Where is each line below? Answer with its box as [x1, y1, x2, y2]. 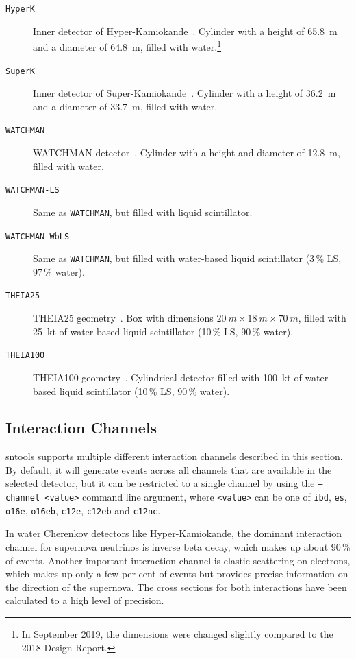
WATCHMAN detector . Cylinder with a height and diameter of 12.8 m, [33, 145, 340, 159]
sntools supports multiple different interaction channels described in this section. [5, 449, 343, 464]
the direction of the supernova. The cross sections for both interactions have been [5, 579, 347, 594]
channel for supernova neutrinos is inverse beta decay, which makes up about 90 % [5, 540, 351, 554]
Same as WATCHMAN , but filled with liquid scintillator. [33, 204, 253, 219]
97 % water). [33, 264, 85, 278]
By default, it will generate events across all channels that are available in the [5, 462, 332, 477]
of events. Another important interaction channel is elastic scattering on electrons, [5, 553, 351, 567]
